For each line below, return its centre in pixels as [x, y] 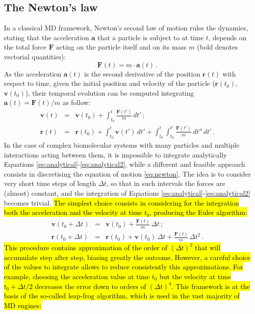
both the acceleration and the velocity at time [73, 212]
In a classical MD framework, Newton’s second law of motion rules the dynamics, [126, 28]
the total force [25, 47]
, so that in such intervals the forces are [166, 183]
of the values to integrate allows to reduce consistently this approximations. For [124, 267]
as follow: [76, 102]
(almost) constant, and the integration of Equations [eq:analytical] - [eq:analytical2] [127, 193]
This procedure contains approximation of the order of [86, 248]
